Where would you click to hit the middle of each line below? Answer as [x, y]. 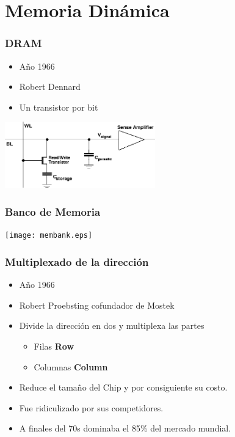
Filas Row [54, 346]
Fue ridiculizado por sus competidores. [91, 407]
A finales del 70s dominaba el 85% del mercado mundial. [125, 428]
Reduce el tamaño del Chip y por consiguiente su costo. [123, 387]
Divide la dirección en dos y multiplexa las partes [112, 325]
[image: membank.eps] [49, 236]
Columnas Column [71, 366]
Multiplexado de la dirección [77, 261]
